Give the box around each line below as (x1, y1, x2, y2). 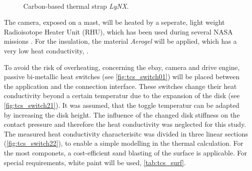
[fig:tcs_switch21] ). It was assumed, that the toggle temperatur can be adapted (4, 100, 239, 110)
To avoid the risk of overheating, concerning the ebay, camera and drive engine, (4, 62, 240, 72)
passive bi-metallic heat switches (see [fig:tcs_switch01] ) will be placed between (4, 71, 240, 82)
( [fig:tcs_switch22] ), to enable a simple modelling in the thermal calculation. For (4, 138, 244, 148)
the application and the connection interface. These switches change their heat (4, 81, 237, 91)
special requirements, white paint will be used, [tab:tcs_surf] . (4, 157, 186, 167)
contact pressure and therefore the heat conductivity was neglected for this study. (4, 119, 246, 129)
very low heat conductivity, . (4, 46, 89, 56)
